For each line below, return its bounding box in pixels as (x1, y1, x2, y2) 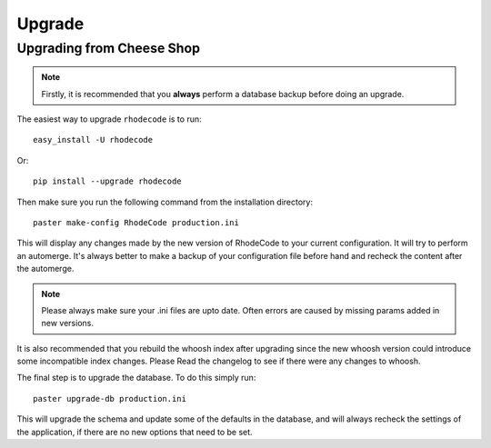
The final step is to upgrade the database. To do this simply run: (16, 373, 256, 383)
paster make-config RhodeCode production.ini (33, 217, 240, 227)
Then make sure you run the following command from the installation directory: (16, 196, 314, 207)
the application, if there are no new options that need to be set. (16, 426, 254, 437)
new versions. (41, 318, 95, 329)
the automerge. (16, 264, 75, 274)
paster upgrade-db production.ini (33, 393, 186, 403)
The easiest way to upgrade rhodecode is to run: (16, 114, 202, 124)
